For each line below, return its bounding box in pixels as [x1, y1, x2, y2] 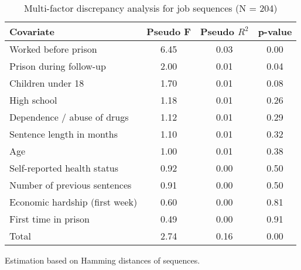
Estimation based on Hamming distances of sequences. [5, 254, 200, 266]
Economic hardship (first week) [9, 195, 138, 209]
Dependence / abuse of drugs [9, 110, 129, 124]
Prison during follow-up [9, 59, 106, 73]
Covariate [9, 25, 54, 38]
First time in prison [9, 212, 90, 225]
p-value [258, 25, 292, 38]
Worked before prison [9, 42, 97, 56]
